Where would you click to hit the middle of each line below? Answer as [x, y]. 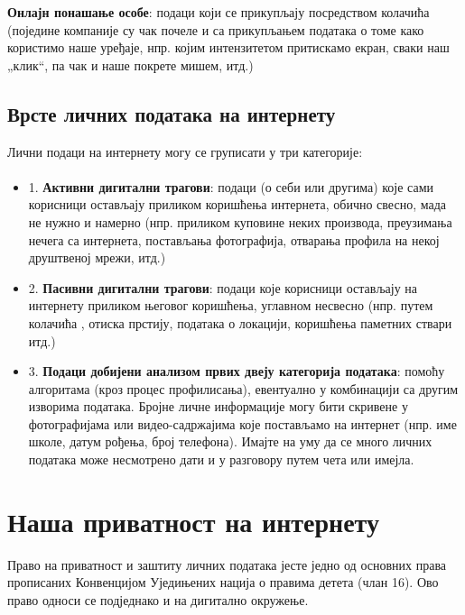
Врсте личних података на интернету [172, 113]
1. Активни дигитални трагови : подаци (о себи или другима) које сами [231, 186]
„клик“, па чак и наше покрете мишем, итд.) [130, 64]
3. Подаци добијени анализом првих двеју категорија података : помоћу [237, 371]
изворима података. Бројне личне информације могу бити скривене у [218, 406]
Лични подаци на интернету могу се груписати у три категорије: [185, 151]
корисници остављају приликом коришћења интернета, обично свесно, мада [237, 204]
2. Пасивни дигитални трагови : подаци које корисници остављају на [223, 287]
